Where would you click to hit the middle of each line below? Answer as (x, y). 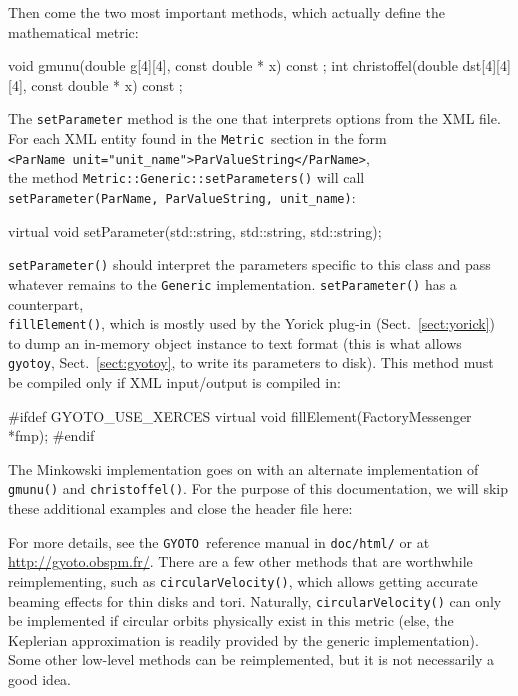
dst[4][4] (486, 65)
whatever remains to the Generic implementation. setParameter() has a (232, 283)
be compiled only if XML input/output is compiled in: (174, 382)
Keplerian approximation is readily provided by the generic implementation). (243, 639)
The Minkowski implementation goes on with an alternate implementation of (243, 468)
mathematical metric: (73, 31)
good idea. (40, 679)
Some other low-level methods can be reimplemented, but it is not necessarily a (251, 659)
